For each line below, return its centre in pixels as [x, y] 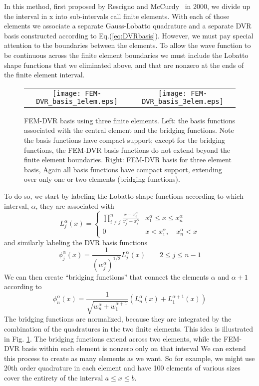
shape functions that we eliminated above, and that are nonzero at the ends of [124, 65]
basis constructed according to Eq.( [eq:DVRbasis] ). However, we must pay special [129, 35]
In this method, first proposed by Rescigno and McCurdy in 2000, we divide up [127, 6]
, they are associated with [75, 205]
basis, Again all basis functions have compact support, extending [123, 169]
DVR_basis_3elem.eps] [183, 101]
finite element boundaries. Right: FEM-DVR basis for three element [128, 160]
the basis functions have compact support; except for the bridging [125, 140]
